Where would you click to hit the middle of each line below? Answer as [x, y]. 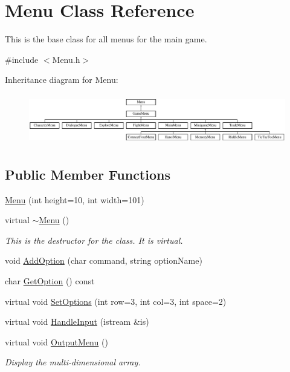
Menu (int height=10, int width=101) [75, 199]
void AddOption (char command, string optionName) [104, 260]
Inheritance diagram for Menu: [62, 80]
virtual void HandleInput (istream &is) [77, 321]
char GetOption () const [50, 281]
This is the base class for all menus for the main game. [106, 39]
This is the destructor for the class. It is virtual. [94, 240]
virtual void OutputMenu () [56, 341]
